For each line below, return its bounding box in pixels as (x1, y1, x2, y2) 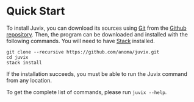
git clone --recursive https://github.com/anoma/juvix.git (6, 49, 160, 55)
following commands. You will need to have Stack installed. (6, 37, 156, 44)
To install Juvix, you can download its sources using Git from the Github (6, 24, 187, 32)
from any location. (6, 76, 52, 84)
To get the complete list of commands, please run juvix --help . (6, 88, 167, 95)
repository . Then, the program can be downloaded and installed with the (6, 30, 188, 38)
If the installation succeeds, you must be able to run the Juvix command (6, 70, 188, 77)
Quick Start (6, 4, 65, 18)
